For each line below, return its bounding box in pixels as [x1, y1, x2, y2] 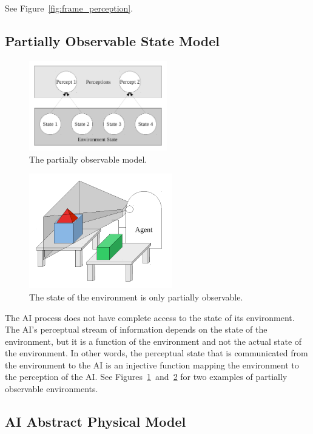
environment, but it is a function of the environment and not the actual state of [5, 334, 302, 347]
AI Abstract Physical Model [5, 412, 186, 431]
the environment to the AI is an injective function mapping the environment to [5, 358, 299, 371]
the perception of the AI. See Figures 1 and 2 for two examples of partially [5, 370, 288, 383]
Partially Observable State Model [5, 31, 220, 50]
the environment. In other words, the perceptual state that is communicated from [5, 347, 308, 359]
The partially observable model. [29, 152, 147, 165]
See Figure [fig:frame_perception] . [5, 2, 133, 14]
